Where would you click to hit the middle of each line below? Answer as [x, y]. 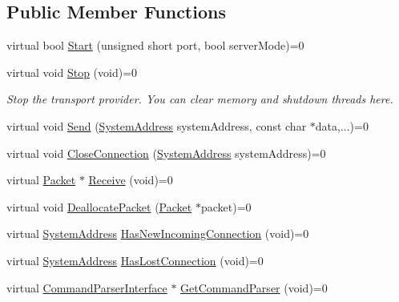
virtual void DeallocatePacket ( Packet [99, 206]
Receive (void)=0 [131, 180]
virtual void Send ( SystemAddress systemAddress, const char [157, 125]
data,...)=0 [342, 125]
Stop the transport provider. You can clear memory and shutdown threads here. [200, 99]
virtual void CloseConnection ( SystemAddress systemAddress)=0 [166, 153]
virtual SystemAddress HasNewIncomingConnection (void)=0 [158, 234]
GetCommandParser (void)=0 [254, 287]
